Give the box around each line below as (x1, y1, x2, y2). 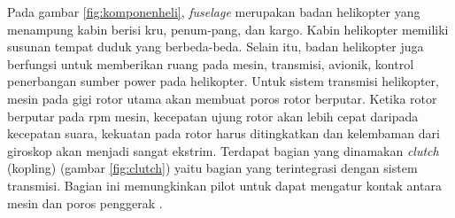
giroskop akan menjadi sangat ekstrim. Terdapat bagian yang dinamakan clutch (7, 141, 439, 160)
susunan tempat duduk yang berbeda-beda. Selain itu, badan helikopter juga (7, 37, 424, 56)
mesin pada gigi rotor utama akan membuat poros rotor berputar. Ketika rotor (7, 89, 437, 107)
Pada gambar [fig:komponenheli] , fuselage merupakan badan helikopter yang (7, 3, 420, 20)
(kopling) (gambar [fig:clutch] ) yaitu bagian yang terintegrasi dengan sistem (7, 159, 418, 177)
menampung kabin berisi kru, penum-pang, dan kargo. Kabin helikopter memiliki (7, 19, 449, 38)
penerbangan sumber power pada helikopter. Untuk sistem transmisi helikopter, (7, 72, 439, 90)
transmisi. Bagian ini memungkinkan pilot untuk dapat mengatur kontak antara (7, 175, 442, 194)
